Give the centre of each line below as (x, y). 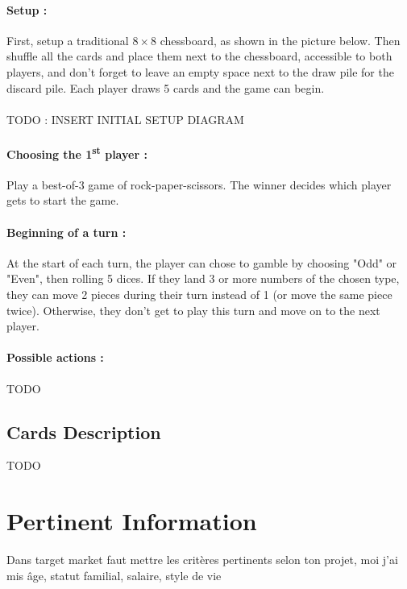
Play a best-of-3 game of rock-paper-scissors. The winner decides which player (199, 184)
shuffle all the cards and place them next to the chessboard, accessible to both (199, 56)
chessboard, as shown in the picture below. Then (280, 40)
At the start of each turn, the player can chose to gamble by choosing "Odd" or (202, 262)
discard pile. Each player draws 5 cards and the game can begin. (166, 87)
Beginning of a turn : (66, 232)
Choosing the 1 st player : (77, 152)
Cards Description (84, 431)
